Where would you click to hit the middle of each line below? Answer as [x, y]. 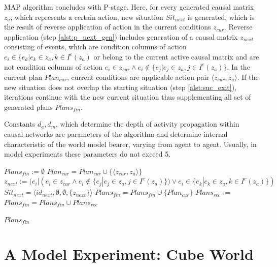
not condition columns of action [54, 66]
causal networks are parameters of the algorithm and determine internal [116, 133]
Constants [20, 124]
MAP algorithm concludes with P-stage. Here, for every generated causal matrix [129, 7]
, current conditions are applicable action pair [138, 77]
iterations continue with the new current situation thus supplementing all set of [128, 97]
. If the [248, 77]
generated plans [28, 107]
